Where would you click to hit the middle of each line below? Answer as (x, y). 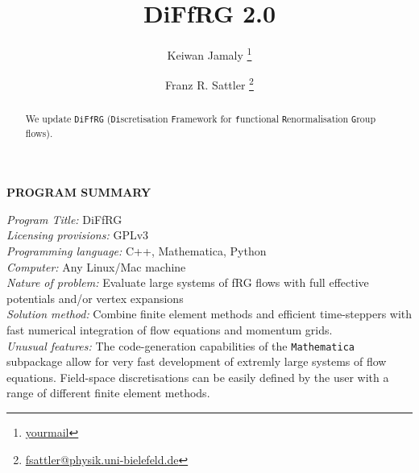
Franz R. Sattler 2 (209, 84)
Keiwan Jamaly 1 (209, 54)
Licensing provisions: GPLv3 (78, 235)
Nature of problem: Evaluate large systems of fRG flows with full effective (188, 282)
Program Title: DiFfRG (64, 219)
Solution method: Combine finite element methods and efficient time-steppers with (209, 314)
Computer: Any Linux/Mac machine (96, 266)
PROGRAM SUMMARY (79, 192)
